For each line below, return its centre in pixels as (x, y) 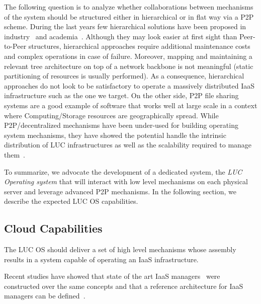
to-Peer (15, 46)
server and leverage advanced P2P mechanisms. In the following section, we (120, 191)
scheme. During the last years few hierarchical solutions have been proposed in (125, 26)
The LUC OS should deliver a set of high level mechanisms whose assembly (120, 249)
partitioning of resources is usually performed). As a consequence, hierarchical (124, 76)
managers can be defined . (45, 296)
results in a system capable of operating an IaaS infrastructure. (101, 259)
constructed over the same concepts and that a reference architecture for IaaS (124, 286)
